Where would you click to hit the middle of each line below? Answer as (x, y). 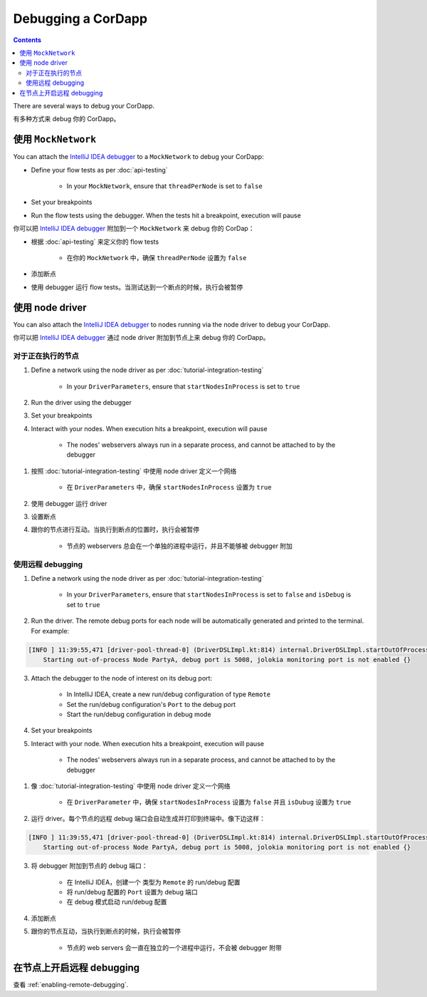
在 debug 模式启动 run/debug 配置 (117, 902)
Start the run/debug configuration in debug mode (139, 714)
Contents (27, 40)
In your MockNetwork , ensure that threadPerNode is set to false (164, 186)
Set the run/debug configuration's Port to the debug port (151, 704)
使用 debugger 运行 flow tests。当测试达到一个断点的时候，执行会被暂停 (137, 287)
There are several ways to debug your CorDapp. (84, 105)
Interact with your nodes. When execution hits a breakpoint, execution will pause (149, 428)
